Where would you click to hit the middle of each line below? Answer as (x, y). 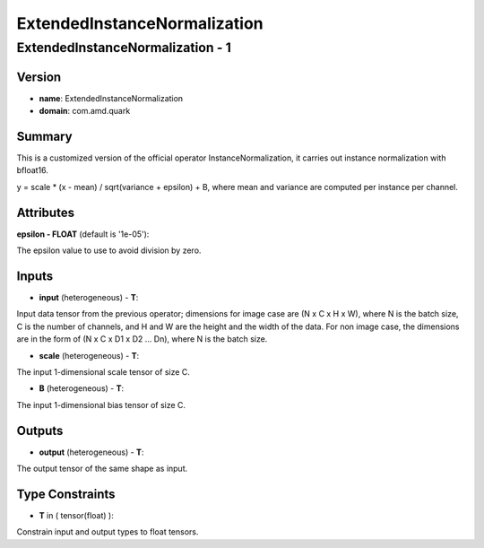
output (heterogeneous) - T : (91, 452)
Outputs (40, 431)
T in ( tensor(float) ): (76, 515)
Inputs (35, 276)
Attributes (46, 212)
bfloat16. (33, 170)
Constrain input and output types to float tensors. (108, 532)
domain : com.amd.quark (85, 111)
